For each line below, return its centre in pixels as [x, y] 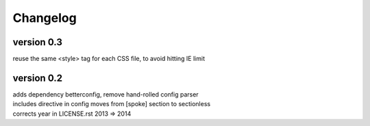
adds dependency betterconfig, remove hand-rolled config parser [106, 94]
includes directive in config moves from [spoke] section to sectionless [112, 104]
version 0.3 [38, 42]
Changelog [45, 18]
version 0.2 [38, 78]
